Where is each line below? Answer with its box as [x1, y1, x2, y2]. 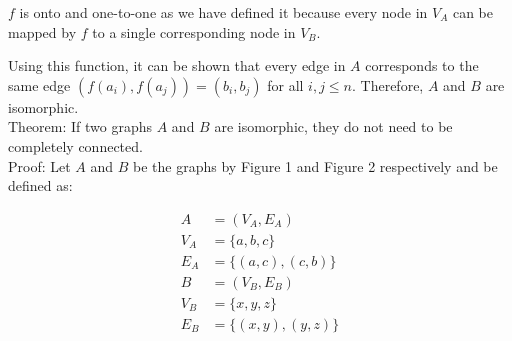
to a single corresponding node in [92, 21, 296, 42]
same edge [8, 74, 71, 95]
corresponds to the [365, 55, 479, 76]
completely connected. [8, 135, 143, 156]
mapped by [8, 21, 77, 42]
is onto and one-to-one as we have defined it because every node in [19, 2, 428, 22]
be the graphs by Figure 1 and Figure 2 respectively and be [133, 155, 498, 176]
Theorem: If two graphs [8, 116, 153, 137]
